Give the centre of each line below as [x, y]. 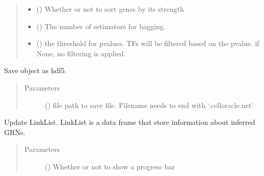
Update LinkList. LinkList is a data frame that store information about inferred [130, 122]
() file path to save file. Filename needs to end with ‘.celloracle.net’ [149, 105]
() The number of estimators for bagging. [101, 26]
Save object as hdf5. [36, 70]
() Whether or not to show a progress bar [110, 166]
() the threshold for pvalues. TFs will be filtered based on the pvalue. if [148, 43]
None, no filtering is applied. [81, 53]
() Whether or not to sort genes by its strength [110, 9]
